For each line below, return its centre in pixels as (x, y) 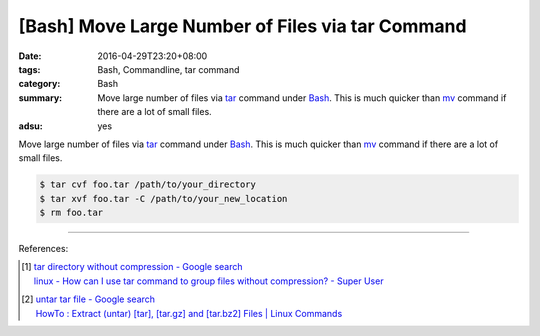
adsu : (31, 126)
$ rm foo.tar (71, 213)
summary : (40, 97)
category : (39, 84)
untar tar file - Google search (95, 299)
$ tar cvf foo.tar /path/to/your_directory (148, 184)
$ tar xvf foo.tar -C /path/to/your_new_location (163, 198)
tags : (29, 69)
